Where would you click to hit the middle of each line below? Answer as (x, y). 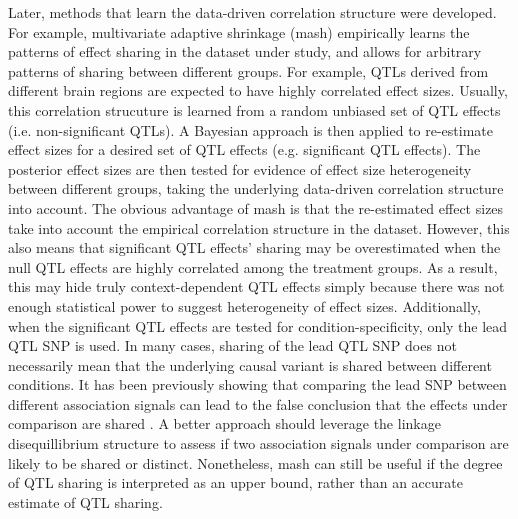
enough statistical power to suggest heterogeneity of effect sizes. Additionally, (245, 305)
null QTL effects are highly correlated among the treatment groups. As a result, (253, 266)
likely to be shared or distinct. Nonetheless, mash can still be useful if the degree (255, 462)
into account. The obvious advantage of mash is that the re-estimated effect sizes (256, 207)
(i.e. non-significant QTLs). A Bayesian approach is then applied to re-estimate (251, 129)
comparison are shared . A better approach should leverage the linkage (224, 423)
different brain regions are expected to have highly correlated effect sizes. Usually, (258, 90)
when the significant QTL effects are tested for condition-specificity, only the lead (258, 325)
